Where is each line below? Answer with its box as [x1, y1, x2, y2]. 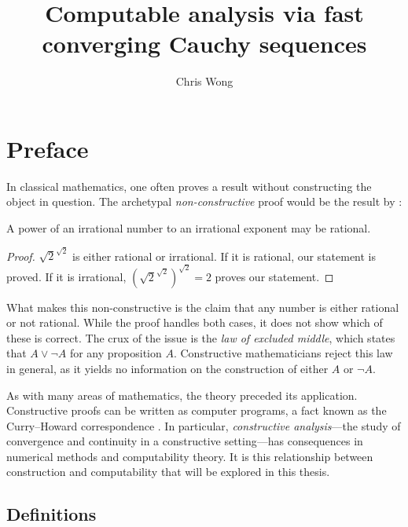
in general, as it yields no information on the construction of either [6, 360, 329, 376]
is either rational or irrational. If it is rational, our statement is [72, 247, 377, 264]
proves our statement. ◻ [215, 268, 334, 284]
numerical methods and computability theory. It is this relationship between [6, 448, 373, 464]
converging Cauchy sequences [42, 27, 367, 60]
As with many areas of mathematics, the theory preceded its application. [6, 386, 358, 403]
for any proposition [69, 345, 162, 361]
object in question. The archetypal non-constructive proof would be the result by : [6, 193, 402, 210]
